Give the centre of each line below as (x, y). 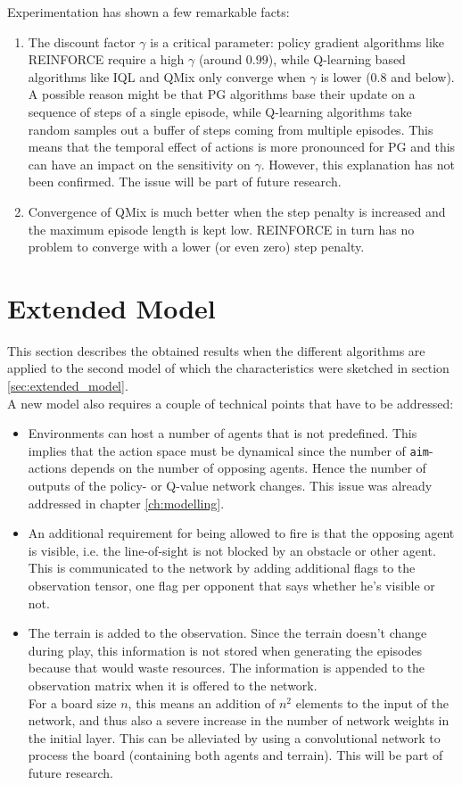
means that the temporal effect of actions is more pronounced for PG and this (242, 147)
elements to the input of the (372, 702)
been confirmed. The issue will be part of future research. (185, 182)
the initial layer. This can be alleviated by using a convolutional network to (234, 737)
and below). (423, 76)
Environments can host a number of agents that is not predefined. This (223, 433)
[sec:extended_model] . (68, 386)
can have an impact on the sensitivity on (139, 164)
